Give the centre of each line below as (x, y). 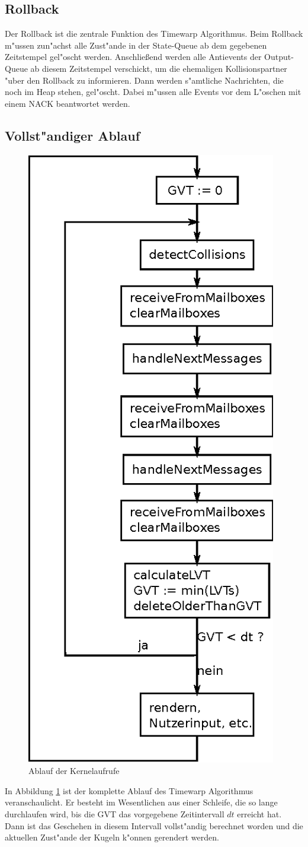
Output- (279, 57)
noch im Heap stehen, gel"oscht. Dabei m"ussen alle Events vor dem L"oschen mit (153, 92)
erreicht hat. (259, 813)
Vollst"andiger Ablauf (73, 135)
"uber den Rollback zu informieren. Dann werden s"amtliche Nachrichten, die (144, 80)
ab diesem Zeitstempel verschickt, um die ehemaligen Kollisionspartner (159, 68)
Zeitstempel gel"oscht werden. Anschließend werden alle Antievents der (133, 57)
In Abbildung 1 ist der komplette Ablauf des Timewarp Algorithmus (129, 790)
